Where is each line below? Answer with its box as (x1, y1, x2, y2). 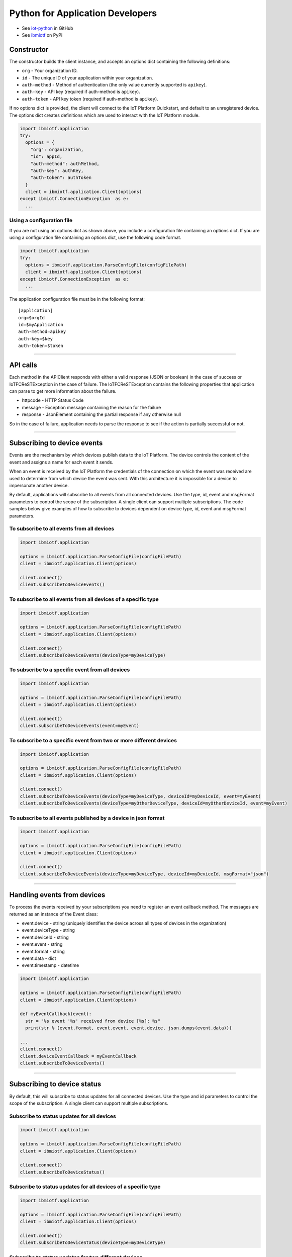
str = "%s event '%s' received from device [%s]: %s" (25, 1018, 161, 1024)
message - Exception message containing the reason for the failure (22, 404, 161, 410)
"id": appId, (30, 154, 63, 159)
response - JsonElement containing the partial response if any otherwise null (22, 411, 181, 417)
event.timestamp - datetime (22, 962, 79, 968)
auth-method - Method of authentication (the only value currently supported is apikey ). (22, 82, 207, 88)
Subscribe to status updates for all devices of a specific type (9, 1183, 161, 1190)
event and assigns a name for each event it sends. (9, 459, 114, 465)
